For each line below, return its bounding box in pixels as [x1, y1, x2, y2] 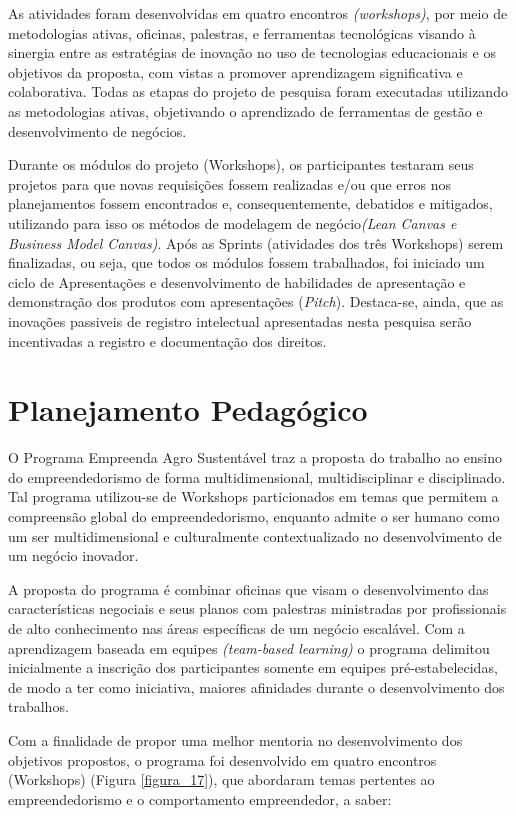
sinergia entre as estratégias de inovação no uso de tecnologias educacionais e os [8, 42, 496, 63]
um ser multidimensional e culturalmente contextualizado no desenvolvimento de [8, 525, 502, 546]
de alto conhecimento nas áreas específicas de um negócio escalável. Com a [8, 617, 465, 638]
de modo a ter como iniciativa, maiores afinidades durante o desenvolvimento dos [8, 676, 505, 697]
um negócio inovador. [8, 545, 139, 566]
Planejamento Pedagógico [8, 389, 368, 430]
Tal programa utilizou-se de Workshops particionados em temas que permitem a [8, 486, 499, 507]
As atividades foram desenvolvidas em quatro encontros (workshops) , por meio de [8, 3, 508, 23]
